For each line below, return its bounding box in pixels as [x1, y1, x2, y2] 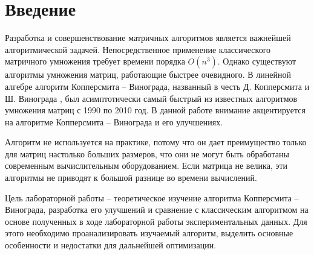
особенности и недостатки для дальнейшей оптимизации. [5, 239, 217, 251]
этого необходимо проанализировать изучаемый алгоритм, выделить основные [5, 227, 293, 239]
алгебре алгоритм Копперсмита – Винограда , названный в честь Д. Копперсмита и [5, 80, 310, 92]
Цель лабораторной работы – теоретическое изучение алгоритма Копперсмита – [5, 191, 299, 204]
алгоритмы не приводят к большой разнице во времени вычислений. [5, 171, 257, 184]
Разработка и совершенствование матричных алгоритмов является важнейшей [5, 31, 291, 44]
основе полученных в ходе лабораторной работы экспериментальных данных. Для [5, 215, 307, 227]
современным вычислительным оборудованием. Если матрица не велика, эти [5, 159, 288, 172]
